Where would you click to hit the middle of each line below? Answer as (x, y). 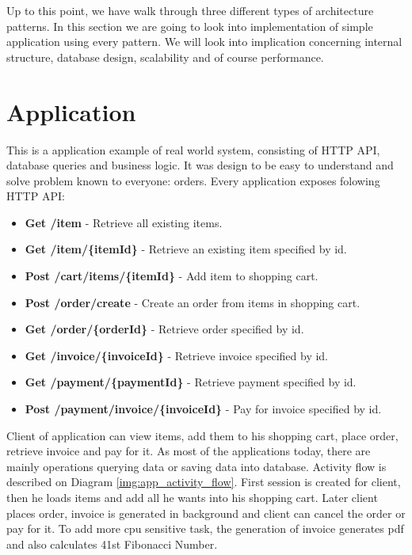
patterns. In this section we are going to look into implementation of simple (190, 26)
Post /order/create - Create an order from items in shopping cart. (193, 302)
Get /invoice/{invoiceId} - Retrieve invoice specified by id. (176, 355)
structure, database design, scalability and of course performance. (165, 57)
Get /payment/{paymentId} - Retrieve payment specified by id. (191, 382)
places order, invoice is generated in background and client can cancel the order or (206, 513)
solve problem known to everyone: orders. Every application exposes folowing (193, 180)
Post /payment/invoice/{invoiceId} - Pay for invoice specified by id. (203, 409)
